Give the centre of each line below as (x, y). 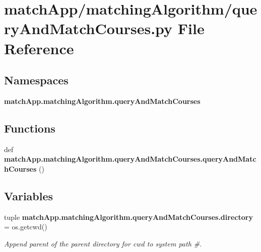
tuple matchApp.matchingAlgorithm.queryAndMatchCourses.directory (128, 217)
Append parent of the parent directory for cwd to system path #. (103, 243)
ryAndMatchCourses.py (88, 28)
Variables (29, 196)
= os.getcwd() (26, 227)
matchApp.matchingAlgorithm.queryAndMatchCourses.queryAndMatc (130, 159)
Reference (39, 48)
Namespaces (36, 80)
